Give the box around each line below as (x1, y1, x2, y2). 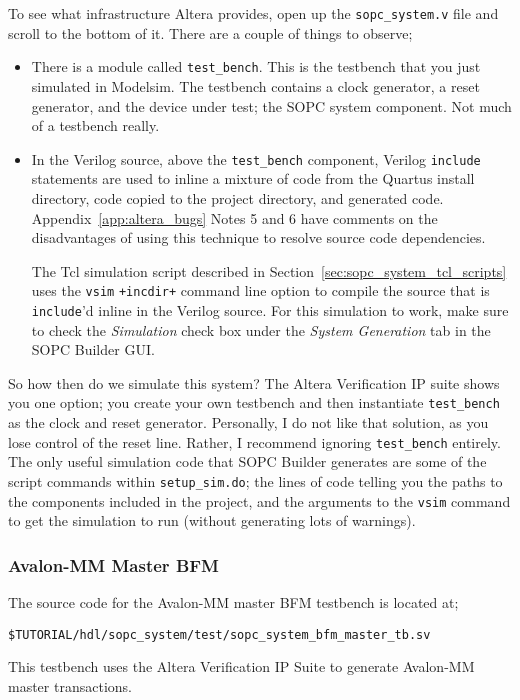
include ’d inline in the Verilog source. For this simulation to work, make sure (31, 299, 509, 320)
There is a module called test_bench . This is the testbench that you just (31, 56, 481, 77)
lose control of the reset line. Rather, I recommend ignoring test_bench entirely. (8, 431, 501, 452)
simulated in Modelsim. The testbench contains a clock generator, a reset (31, 75, 480, 96)
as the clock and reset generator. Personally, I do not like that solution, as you (8, 412, 489, 433)
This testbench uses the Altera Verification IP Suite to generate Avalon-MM (8, 656, 475, 677)
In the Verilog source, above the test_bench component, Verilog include (31, 148, 481, 169)
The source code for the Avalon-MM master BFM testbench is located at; (8, 592, 459, 613)
